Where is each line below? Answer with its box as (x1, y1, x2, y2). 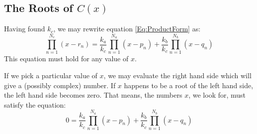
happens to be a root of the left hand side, (124, 80, 254, 90)
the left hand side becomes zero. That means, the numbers (4, 90, 182, 100)
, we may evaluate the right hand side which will (103, 70, 252, 80)
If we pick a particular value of (4, 70, 97, 80)
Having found (4, 23, 45, 34)
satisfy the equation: (4, 99, 66, 110)
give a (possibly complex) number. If (4, 80, 116, 90)
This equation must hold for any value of (4, 53, 129, 64)
